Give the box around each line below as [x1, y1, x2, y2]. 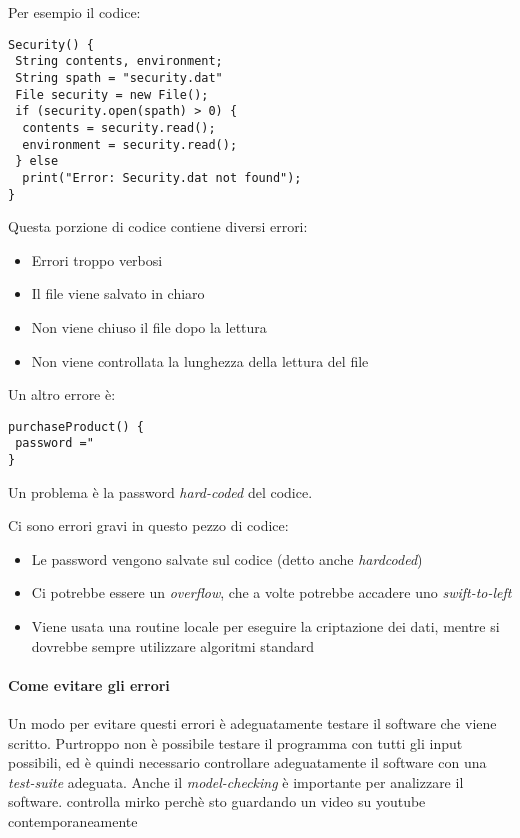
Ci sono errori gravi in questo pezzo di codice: [8, 515, 289, 536]
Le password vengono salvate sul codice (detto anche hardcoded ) [31, 548, 423, 569]
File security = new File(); [15, 87, 209, 102]
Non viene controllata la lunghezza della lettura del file [31, 350, 369, 371]
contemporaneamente [8, 811, 138, 832]
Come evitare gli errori [8, 674, 170, 695]
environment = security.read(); [22, 137, 238, 152]
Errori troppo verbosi [31, 249, 163, 270]
